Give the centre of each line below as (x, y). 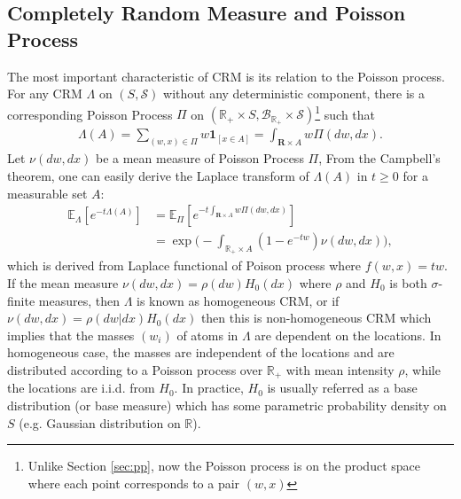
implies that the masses (71, 335)
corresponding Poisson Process (90, 114)
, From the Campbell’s (379, 158)
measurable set (47, 193)
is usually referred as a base (342, 388)
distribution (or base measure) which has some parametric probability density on (227, 405)
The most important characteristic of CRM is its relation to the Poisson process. (226, 76)
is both (408, 282)
